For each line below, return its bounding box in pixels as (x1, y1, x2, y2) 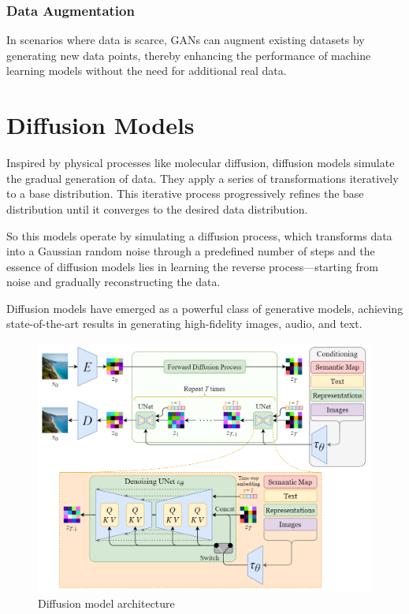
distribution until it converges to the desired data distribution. (6, 200, 308, 217)
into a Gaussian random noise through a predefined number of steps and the (6, 243, 375, 259)
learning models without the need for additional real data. (6, 62, 287, 79)
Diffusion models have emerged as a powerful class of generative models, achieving (6, 300, 403, 316)
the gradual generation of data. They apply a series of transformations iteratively (6, 169, 399, 186)
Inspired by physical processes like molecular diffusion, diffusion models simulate (6, 154, 395, 171)
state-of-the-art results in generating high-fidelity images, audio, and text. (6, 315, 363, 332)
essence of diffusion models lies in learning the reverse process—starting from (6, 258, 378, 274)
